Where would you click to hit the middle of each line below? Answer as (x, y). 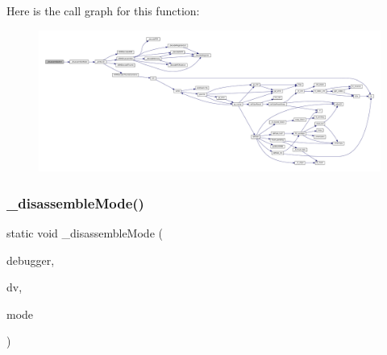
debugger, (31, 260)
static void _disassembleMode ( (85, 232)
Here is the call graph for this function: (103, 10)
